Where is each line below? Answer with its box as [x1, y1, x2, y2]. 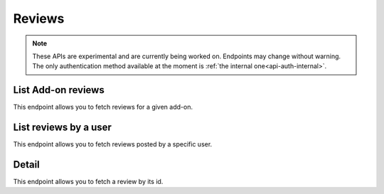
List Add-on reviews [13, 84, 105, 96]
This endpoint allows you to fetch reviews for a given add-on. [13, 103, 193, 112]
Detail [13, 158, 41, 171]
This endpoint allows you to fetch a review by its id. [13, 178, 164, 186]
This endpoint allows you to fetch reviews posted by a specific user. [13, 140, 213, 149]
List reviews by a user [13, 122, 112, 134]
